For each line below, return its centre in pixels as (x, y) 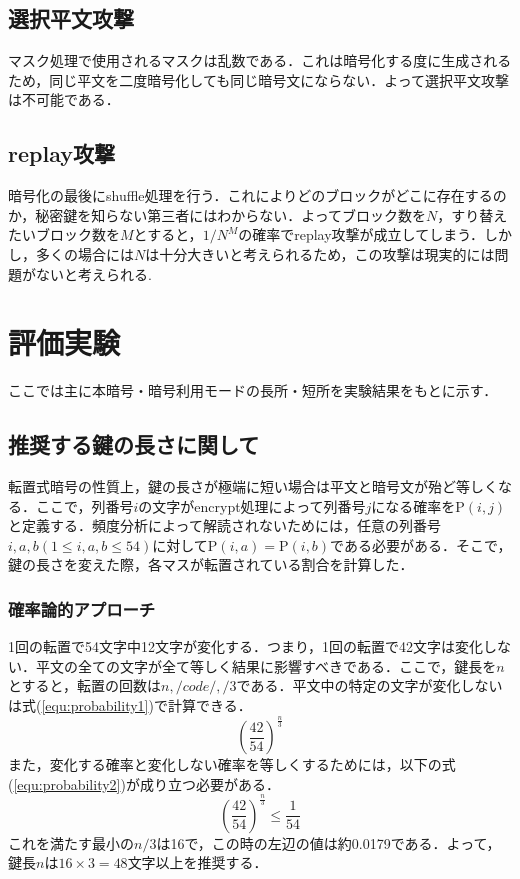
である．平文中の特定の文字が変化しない (369, 685)
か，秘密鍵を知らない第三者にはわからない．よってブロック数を (217, 214)
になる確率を (413, 505)
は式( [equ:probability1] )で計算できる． (130, 705)
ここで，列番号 (84, 505)
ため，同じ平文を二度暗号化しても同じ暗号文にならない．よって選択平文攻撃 (259, 79)
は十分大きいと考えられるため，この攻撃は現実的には (320, 253)
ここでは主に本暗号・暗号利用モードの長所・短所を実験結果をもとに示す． (253, 390)
